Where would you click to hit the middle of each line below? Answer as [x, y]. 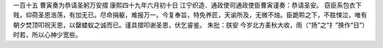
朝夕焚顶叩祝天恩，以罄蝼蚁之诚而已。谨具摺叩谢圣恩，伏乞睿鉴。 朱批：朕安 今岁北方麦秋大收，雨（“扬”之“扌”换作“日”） [189, 25]
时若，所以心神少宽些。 [47, 35]
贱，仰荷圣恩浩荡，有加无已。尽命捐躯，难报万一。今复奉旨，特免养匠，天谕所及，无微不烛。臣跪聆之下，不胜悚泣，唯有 [190, 15]
